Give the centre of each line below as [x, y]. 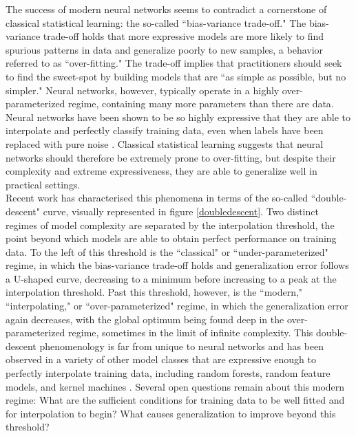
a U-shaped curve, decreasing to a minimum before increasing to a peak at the [171, 278]
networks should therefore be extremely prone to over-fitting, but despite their [171, 157]
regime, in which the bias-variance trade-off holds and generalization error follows [177, 265]
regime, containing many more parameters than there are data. [201, 103]
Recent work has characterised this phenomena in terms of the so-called [157, 198]
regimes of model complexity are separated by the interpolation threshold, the [170, 225]
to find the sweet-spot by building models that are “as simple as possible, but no [176, 76]
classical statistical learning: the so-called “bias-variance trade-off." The [156, 22]
